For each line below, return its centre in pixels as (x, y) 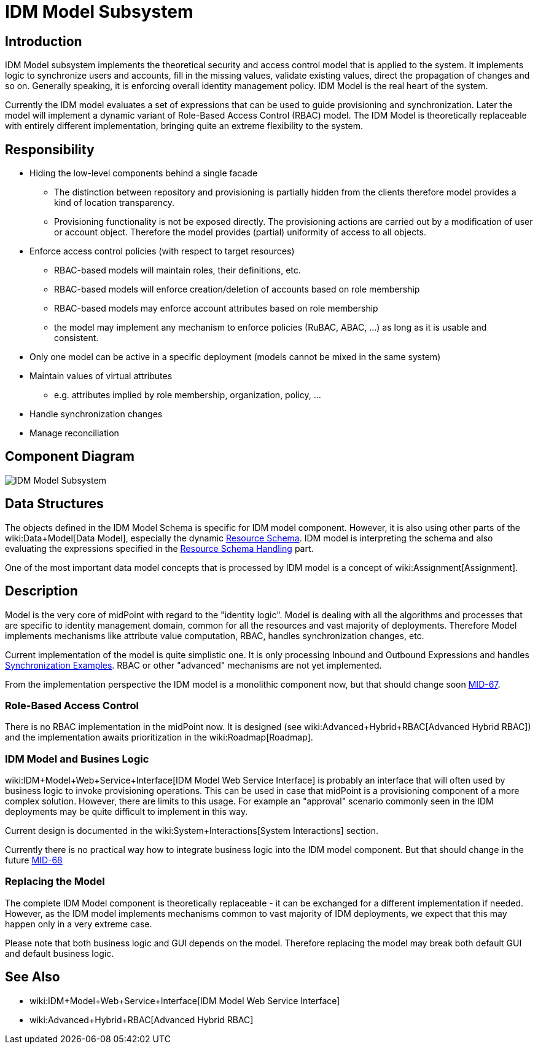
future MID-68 (34, 860)
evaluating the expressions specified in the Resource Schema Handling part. (159, 548)
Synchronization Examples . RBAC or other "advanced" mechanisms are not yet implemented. (193, 665)
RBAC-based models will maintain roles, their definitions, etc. (177, 270)
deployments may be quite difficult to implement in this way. (127, 812)
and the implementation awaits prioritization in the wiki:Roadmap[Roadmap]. (159, 737)
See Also (33, 977)
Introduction (44, 41)
